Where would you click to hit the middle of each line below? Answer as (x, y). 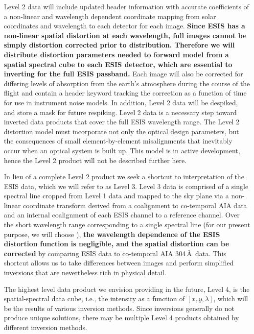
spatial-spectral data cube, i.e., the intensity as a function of (94, 298)
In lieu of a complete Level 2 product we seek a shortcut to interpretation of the (124, 177)
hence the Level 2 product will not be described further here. (95, 160)
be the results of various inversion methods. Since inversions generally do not (119, 308)
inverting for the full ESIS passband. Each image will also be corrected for (124, 74)
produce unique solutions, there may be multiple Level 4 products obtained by (122, 318)
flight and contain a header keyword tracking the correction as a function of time (125, 93)
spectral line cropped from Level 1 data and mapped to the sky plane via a (116, 196)
